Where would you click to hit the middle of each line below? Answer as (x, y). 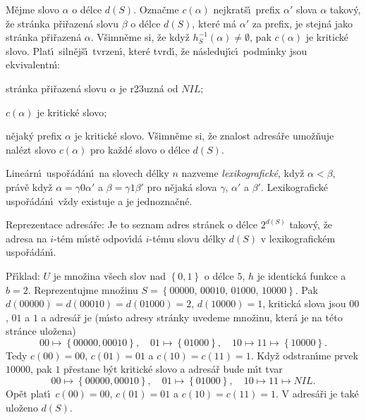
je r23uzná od (149, 88)
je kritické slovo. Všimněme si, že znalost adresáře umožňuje (204, 136)
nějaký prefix (34, 136)
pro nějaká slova (182, 186)
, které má (214, 23)
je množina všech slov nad (109, 275)
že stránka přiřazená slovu (62, 23)
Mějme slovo (32, 9)
